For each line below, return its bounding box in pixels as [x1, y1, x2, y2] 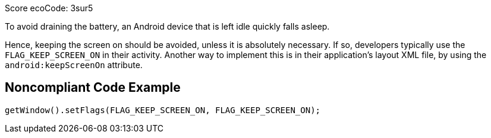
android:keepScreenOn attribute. [5, 60, 143, 70]
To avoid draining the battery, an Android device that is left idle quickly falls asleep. [5, 21, 330, 31]
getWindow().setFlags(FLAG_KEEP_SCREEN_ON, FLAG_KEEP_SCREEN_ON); [5, 105, 321, 115]
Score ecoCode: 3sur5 [5, 3, 93, 13]
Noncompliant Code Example [5, 80, 181, 95]
